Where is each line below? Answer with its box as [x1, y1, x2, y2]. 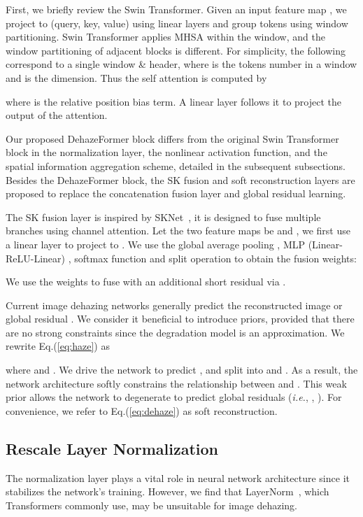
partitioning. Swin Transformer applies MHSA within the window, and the [6, 29, 325, 44]
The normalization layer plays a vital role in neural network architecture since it [6, 470, 350, 485]
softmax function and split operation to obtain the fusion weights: [74, 250, 357, 265]
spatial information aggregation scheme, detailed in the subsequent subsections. [6, 158, 346, 173]
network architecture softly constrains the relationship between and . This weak [6, 376, 347, 390]
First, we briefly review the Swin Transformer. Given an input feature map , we [6, 2, 347, 16]
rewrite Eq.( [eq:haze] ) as [6, 339, 110, 353]
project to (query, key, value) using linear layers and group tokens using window [6, 15, 348, 30]
